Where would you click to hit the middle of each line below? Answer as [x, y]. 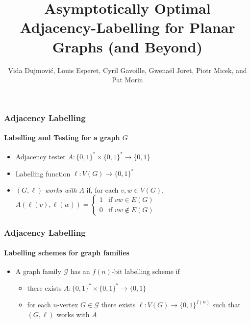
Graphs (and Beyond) [127, 46]
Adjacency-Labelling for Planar [127, 27]
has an [80, 271]
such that [226, 304]
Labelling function [43, 173]
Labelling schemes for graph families [67, 252]
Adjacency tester [40, 156]
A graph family [38, 271]
